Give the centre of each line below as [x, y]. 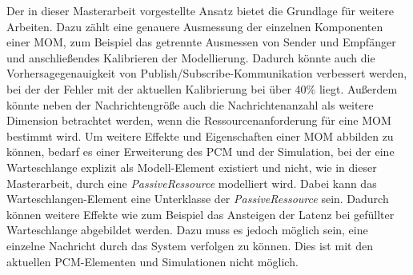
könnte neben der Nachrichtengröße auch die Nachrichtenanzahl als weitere [190, 104]
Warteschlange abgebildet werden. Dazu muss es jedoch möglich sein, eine [187, 230]
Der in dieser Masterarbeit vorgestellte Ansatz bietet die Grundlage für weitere [200, 10]
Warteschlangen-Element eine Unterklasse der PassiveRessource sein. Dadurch [198, 199]
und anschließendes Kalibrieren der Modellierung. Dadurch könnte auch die [191, 57]
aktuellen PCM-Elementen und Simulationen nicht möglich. [152, 261]
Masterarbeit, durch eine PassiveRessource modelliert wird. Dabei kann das [192, 183]
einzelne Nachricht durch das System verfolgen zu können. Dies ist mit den [190, 245]
